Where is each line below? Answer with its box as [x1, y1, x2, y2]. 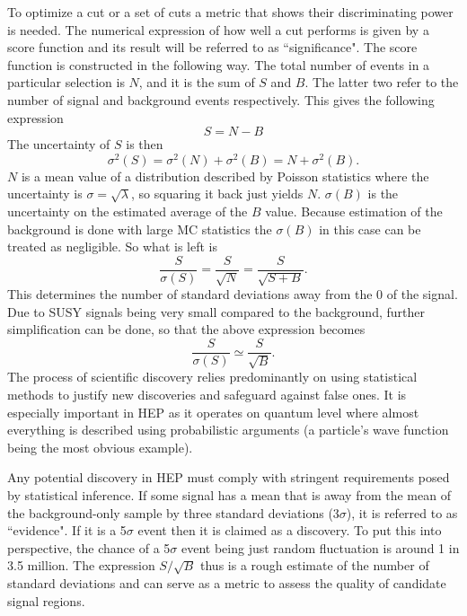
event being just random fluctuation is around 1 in [181, 538, 460, 557]
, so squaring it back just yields [131, 184, 304, 203]
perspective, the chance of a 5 [7, 538, 171, 557]
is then [126, 135, 163, 154]
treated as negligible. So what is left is [7, 237, 217, 256]
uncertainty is [7, 184, 83, 203]
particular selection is [7, 73, 125, 92]
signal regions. [7, 591, 85, 610]
